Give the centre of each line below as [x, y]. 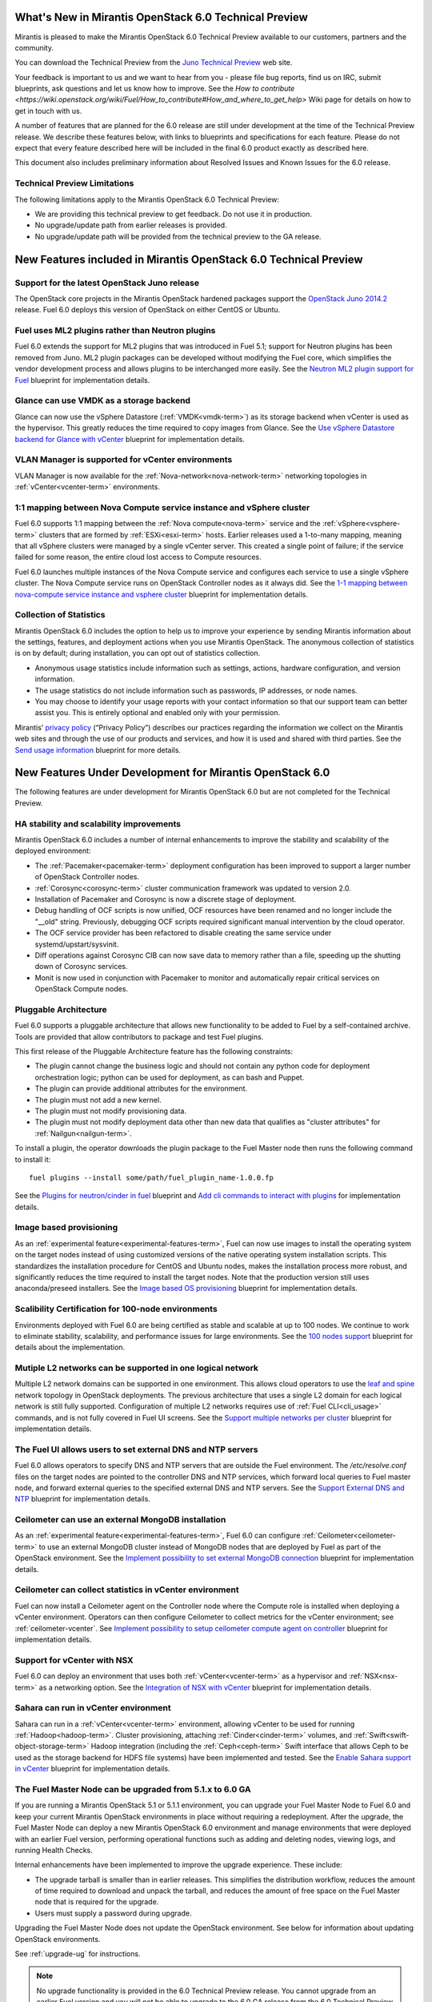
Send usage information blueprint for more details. [98, 750]
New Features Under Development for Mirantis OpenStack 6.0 [172, 773]
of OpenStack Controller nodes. [87, 877]
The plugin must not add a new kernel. [98, 1099]
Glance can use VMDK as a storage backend [103, 400]
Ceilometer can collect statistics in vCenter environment [127, 1590]
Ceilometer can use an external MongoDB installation [120, 1520]
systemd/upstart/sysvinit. [77, 944]
